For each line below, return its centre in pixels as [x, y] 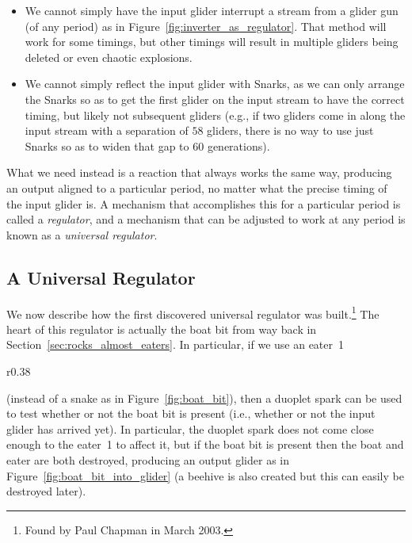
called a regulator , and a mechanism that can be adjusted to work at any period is [206, 219]
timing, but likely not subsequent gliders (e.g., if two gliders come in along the [215, 115]
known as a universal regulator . [82, 234]
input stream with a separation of [107, 130]
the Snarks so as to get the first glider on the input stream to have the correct [215, 99]
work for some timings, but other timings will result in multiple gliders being [212, 42]
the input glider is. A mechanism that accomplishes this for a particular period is [204, 203]
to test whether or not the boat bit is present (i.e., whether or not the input [191, 413]
